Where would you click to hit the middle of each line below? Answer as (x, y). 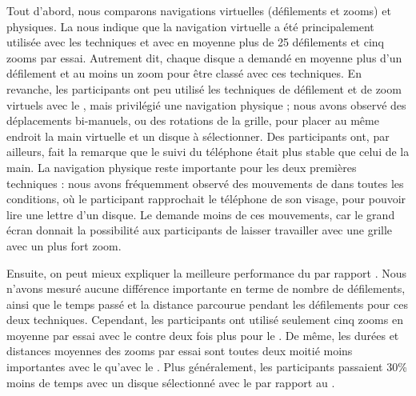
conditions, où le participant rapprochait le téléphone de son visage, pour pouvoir (206, 199)
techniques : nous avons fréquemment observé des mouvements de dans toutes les (205, 183)
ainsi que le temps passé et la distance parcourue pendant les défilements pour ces (207, 304)
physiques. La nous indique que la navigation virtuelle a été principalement (190, 26)
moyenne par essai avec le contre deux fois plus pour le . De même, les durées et (203, 335)
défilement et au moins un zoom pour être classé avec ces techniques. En (184, 73)
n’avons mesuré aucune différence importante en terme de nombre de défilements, (206, 288)
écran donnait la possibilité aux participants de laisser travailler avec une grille (200, 230)
